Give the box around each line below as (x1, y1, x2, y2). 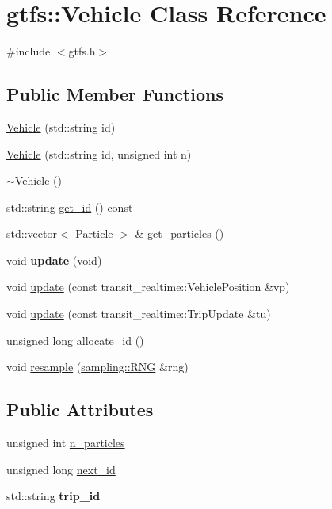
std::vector (6, 225, 57, 242)
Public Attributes (6, 397, 154, 422)
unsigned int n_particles (6, 434, 125, 451)
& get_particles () (135, 225, 224, 242)
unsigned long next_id (6, 461, 116, 477)
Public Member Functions (6, 82, 223, 106)
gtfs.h (68, 43, 96, 59)
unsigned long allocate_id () (6, 331, 144, 348)
